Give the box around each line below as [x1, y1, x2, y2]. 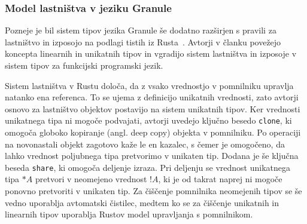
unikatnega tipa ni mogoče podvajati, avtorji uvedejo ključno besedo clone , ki [5, 114, 292, 127]
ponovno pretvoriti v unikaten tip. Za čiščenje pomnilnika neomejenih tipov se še [5, 185, 302, 197]
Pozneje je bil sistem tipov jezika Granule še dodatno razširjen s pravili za [5, 24, 276, 36]
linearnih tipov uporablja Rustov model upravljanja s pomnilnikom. [5, 208, 253, 220]
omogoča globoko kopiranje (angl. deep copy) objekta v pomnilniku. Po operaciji [5, 126, 301, 139]
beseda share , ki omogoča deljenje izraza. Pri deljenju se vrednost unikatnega [5, 161, 290, 173]
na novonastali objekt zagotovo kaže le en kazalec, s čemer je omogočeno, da [5, 137, 285, 150]
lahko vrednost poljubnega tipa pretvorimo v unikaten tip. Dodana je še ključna [5, 149, 299, 162]
